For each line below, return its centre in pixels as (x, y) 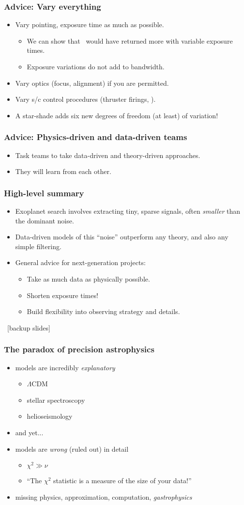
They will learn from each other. (63, 171)
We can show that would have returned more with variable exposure (130, 40)
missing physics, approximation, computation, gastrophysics (104, 497)
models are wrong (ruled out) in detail (72, 449)
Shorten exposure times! (62, 295)
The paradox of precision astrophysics (79, 349)
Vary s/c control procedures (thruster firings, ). (85, 99)
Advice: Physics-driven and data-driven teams (96, 137)
